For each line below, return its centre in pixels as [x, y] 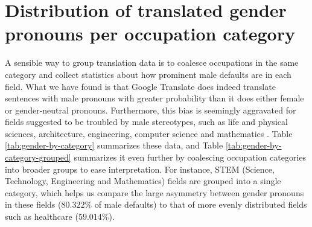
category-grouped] [38, 157]
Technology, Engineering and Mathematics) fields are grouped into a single [143, 181]
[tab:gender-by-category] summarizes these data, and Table [114, 145]
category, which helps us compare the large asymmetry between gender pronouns [154, 192]
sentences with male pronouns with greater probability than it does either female [154, 98]
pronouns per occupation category [150, 34]
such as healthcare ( [42, 216]
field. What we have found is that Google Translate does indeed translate [140, 86]
